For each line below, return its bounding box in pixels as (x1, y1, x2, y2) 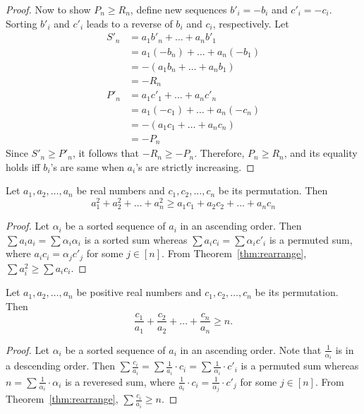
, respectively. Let (212, 16, 289, 30)
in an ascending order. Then (180, 218, 302, 233)
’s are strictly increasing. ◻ (135, 159, 255, 174)
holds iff (6, 159, 40, 174)
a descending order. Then (6, 358, 115, 373)
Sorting (6, 16, 37, 30)
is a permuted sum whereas (241, 358, 359, 373)
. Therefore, (194, 146, 245, 160)
